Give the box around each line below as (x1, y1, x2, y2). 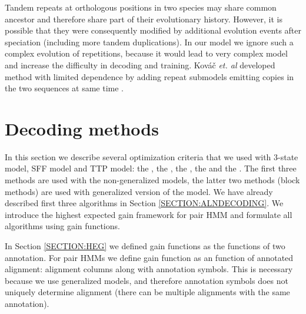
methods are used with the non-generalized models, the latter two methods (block (5, 174, 300, 186)
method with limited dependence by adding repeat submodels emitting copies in (5, 70, 294, 82)
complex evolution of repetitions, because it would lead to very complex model (5, 47, 288, 60)
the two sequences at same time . (5, 82, 124, 94)
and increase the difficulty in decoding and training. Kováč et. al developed (5, 58, 275, 71)
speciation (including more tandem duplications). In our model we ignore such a (5, 35, 294, 48)
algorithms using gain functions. (5, 220, 120, 232)
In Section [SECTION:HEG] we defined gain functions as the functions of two (5, 240, 285, 252)
